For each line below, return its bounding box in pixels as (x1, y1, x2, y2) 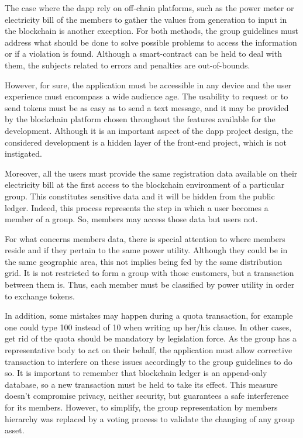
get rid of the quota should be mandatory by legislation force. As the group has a (5, 332, 297, 344)
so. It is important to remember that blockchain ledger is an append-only (5, 367, 267, 379)
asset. (5, 424, 25, 436)
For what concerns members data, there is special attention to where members (5, 232, 285, 244)
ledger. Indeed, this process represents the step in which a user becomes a (5, 201, 268, 213)
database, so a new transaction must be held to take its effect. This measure (5, 378, 278, 390)
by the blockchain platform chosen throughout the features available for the (5, 113, 276, 125)
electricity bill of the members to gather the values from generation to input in (5, 13, 287, 25)
